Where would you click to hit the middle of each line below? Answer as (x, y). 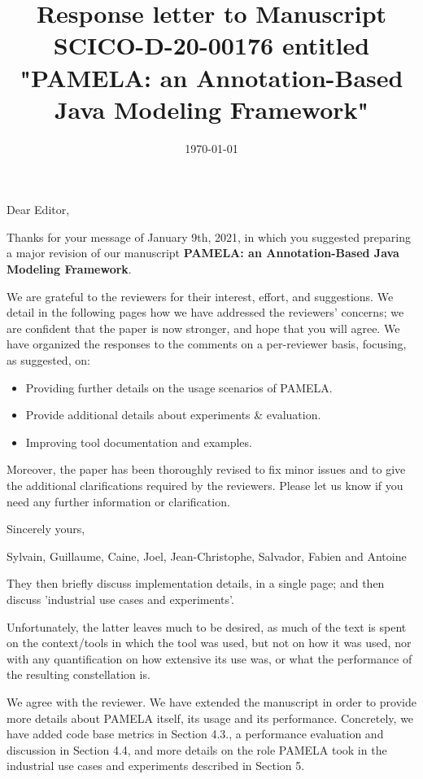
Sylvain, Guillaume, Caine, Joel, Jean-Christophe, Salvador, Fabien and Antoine (207, 556)
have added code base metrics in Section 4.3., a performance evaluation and (195, 734)
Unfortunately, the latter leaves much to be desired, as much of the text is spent (207, 626)
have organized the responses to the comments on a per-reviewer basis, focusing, (207, 344)
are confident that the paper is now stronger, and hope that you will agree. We (203, 328)
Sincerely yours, (46, 529)
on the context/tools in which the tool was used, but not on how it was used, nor (209, 643)
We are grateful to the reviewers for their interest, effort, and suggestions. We (200, 296)
